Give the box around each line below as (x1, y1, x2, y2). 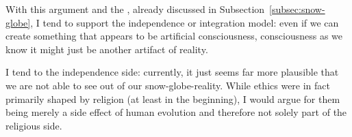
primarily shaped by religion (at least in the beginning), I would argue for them (5, 91, 340, 106)
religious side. (5, 118, 62, 132)
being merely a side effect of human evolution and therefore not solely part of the (5, 105, 347, 119)
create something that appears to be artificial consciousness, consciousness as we (5, 29, 343, 43)
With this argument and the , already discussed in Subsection (5, 2, 265, 16)
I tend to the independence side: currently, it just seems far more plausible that (5, 65, 339, 79)
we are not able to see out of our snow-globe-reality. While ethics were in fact (5, 78, 330, 92)
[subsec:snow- (269, 2, 325, 16)
